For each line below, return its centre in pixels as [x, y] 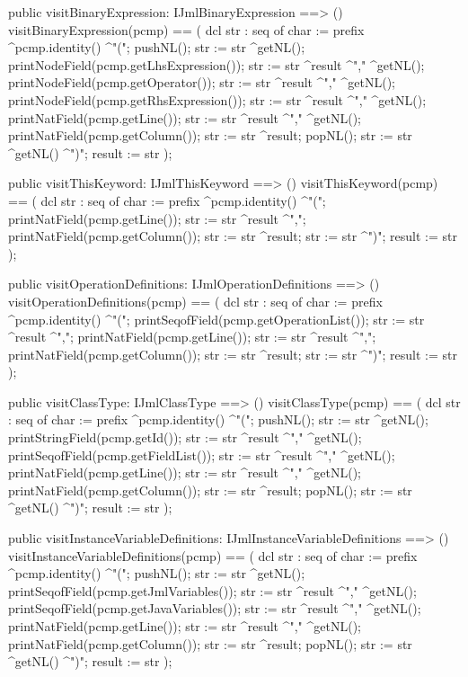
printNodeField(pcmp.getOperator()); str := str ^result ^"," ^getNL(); [202, 82]
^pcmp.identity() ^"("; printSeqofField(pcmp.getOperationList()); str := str [216, 319]
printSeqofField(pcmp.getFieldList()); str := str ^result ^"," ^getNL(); [202, 454]
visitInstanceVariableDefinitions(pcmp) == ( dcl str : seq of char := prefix [213, 555]
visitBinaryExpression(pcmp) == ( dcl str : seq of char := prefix [186, 29]
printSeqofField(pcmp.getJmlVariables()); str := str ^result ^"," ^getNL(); [212, 590]
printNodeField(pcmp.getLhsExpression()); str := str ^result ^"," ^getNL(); [216, 64]
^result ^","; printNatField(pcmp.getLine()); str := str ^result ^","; [192, 337]
